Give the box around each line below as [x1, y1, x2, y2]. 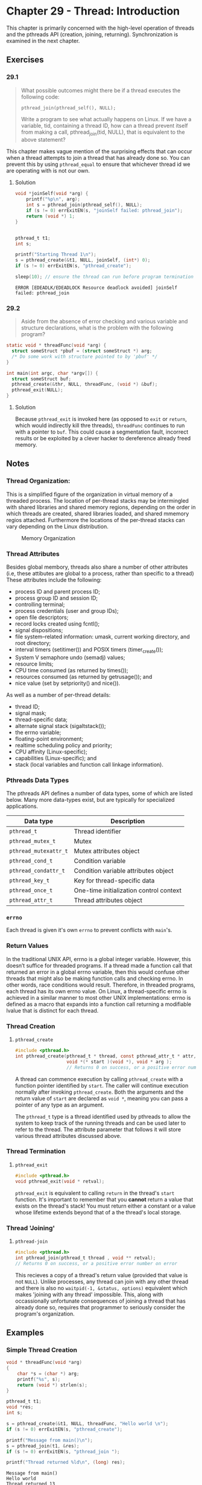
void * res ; [6, 1404, 34, 1411]
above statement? [21, 136, 66, 144]
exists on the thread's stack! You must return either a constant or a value [14, 1202, 196, 1209]
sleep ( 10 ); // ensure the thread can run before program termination [14, 274, 194, 280]
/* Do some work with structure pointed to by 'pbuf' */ [11, 353, 158, 360]
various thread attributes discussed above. [14, 1132, 122, 1139]
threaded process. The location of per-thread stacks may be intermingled [6, 497, 189, 504]
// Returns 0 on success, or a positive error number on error [14, 1260, 178, 1266]
